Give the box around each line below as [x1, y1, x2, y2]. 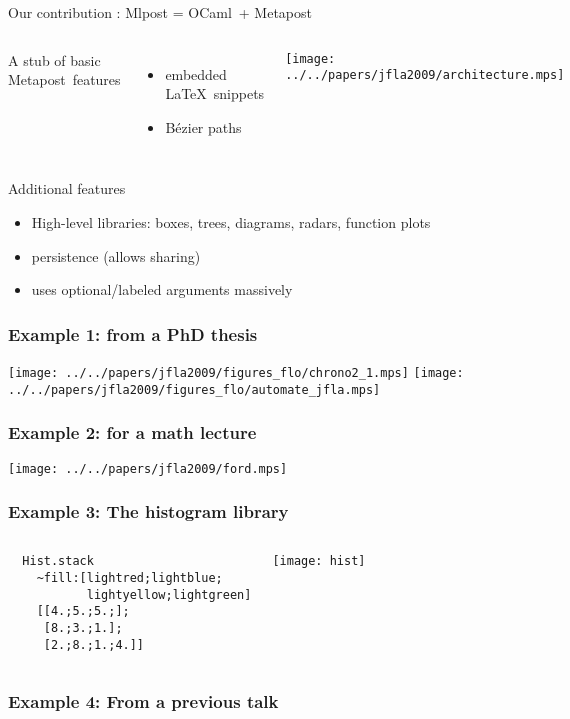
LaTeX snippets [165, 83, 265, 104]
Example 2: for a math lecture [8, 420, 257, 445]
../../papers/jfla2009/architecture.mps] [285, 68, 565, 83]
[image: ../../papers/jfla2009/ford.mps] [8, 461, 288, 476]
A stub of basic [8, 49, 101, 70]
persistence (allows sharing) [31, 245, 201, 266]
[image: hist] [272, 554, 366, 569]
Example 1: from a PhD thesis [8, 321, 258, 346]
